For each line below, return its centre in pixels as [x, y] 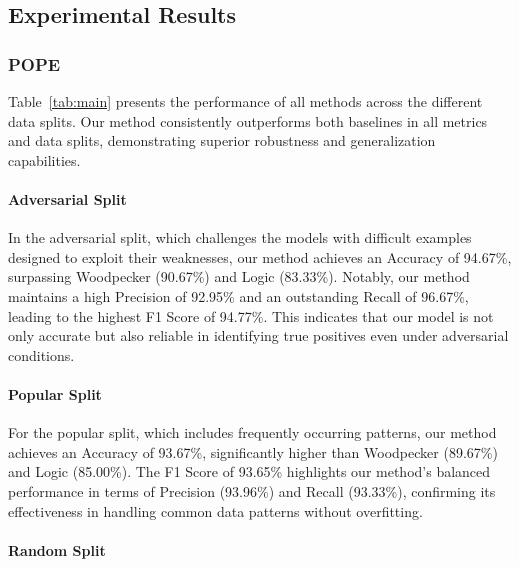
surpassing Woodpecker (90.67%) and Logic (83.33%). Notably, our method [239, 276]
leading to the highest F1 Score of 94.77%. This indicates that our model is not [251, 315]
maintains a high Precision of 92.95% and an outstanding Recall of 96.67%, [238, 295]
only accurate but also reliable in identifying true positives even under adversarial [258, 335]
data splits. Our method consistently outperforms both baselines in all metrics [248, 120]
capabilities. [44, 159]
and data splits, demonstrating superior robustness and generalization [222, 140]
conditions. [41, 354]
